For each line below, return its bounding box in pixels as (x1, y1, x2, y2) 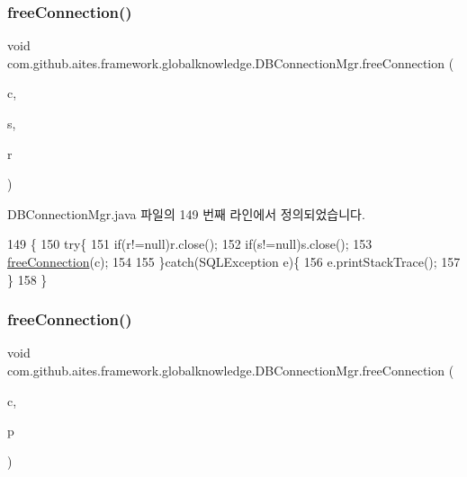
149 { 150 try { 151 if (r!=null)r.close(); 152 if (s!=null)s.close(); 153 (7, 234, 373, 253)
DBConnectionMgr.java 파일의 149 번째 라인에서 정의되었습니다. (7, 204, 365, 223)
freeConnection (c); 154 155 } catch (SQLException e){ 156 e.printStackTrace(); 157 (7, 252, 461, 270)
